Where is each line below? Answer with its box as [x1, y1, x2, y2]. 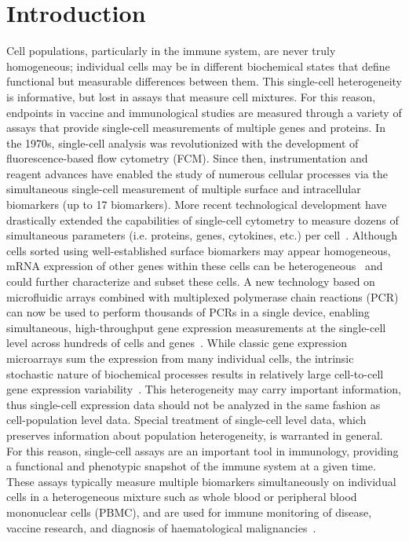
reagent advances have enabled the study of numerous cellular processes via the [6, 165, 388, 181]
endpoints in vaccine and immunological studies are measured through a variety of [6, 104, 402, 120]
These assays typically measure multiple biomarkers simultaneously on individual [6, 473, 396, 489]
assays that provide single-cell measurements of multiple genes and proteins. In [6, 119, 385, 136]
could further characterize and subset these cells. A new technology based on [6, 273, 375, 290]
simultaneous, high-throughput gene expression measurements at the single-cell [6, 319, 386, 335]
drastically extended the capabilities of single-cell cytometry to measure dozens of [6, 211, 399, 228]
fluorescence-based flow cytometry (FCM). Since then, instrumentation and [6, 150, 368, 166]
